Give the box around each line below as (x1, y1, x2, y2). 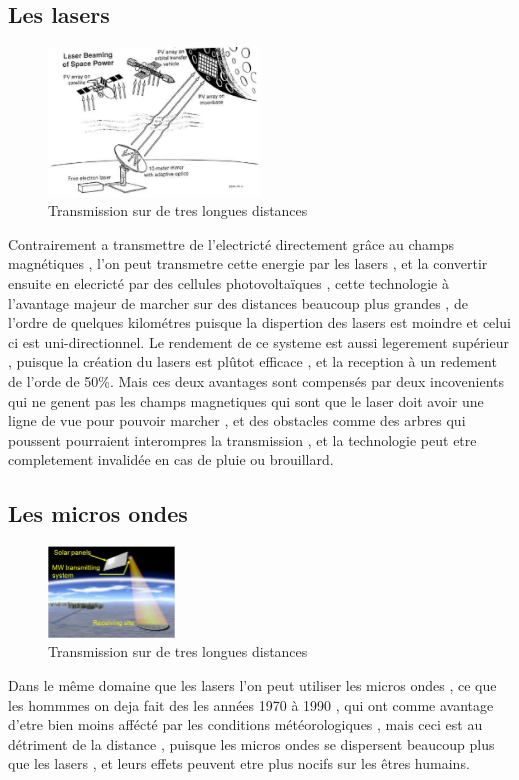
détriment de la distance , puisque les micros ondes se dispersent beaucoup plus (8, 733, 495, 754)
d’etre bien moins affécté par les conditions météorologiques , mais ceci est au (8, 714, 483, 735)
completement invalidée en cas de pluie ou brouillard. (8, 449, 334, 470)
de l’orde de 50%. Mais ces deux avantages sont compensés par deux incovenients (8, 371, 504, 392)
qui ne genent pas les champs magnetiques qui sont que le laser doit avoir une (8, 390, 484, 411)
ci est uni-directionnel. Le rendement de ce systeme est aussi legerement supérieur (8, 331, 509, 352)
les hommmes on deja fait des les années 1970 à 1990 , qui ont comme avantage (8, 694, 494, 715)
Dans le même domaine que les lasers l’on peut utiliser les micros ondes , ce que (8, 674, 497, 695)
